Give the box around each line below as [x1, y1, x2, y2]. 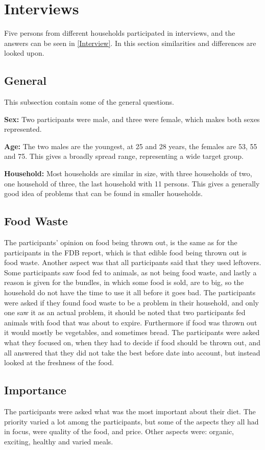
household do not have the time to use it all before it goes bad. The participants [4, 287, 256, 298]
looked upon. [4, 48, 44, 58]
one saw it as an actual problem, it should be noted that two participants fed [4, 307, 246, 318]
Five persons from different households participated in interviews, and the [4, 28, 235, 38]
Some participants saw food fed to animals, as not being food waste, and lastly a [4, 267, 257, 277]
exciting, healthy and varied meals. [4, 436, 113, 446]
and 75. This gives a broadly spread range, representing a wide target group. [4, 151, 244, 161]
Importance [4, 382, 66, 398]
